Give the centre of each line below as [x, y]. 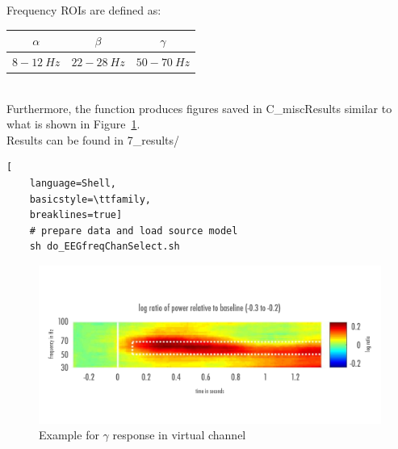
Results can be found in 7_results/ [93, 139]
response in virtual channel [179, 435]
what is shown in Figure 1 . [73, 124]
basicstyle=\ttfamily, [90, 199]
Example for [69, 435]
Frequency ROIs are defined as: [84, 10]
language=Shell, [73, 183]
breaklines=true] [76, 215]
